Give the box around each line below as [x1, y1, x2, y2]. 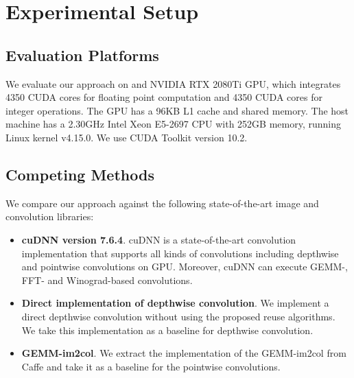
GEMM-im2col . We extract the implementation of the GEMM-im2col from [21, 346, 346, 360]
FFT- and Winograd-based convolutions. [21, 272, 193, 287]
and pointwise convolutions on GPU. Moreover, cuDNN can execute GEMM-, [21, 259, 348, 274]
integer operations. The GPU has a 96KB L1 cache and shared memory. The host [5, 103, 349, 117]
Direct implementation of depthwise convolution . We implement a [21, 296, 329, 310]
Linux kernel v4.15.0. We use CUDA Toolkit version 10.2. [5, 130, 248, 144]
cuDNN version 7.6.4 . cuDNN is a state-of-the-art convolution [21, 232, 296, 246]
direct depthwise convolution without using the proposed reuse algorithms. [21, 309, 335, 323]
